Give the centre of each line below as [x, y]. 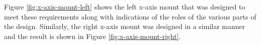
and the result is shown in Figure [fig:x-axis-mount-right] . [93, 36]
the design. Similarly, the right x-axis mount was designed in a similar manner [125, 26]
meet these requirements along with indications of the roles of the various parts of [130, 16]
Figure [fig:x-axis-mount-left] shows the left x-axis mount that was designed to [125, 6]
